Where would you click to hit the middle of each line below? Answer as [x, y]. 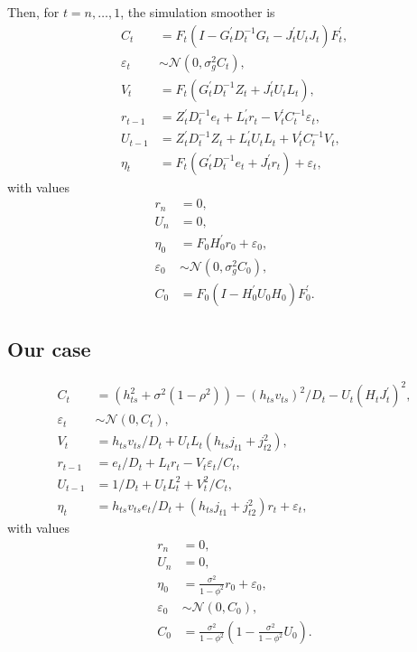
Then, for [33, 12]
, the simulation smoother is [198, 12]
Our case [49, 349]
